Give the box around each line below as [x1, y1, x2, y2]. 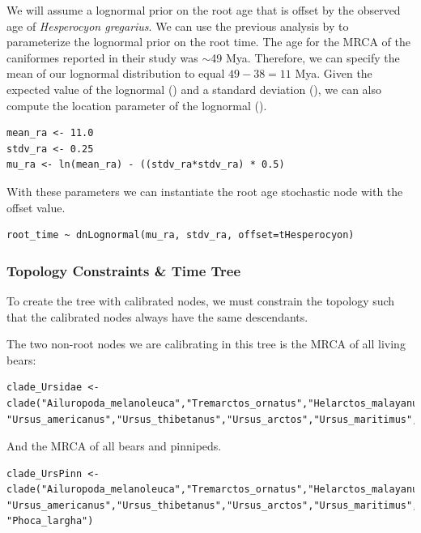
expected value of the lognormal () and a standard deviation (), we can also [6, 80, 382, 97]
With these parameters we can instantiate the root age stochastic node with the [6, 182, 403, 199]
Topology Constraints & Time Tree [6, 260, 241, 280]
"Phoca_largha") [6, 515, 94, 527]
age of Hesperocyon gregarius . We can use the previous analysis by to [6, 17, 349, 34]
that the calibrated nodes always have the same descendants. [6, 308, 308, 325]
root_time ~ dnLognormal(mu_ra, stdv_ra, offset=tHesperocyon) [6, 229, 355, 241]
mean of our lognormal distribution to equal [6, 65, 225, 82]
